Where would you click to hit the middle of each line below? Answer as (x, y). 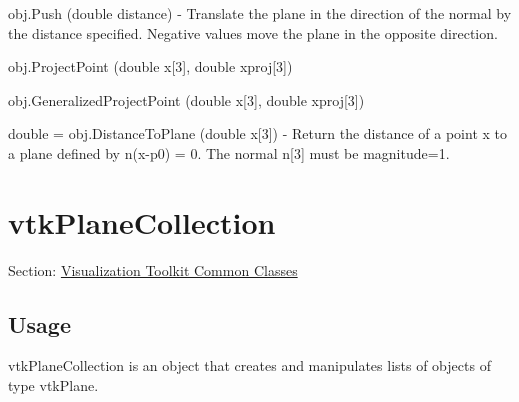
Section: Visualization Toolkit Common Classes (153, 269)
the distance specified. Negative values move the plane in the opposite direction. (253, 32)
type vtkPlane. (53, 385)
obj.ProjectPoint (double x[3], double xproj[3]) (150, 66)
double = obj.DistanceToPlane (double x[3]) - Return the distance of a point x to (258, 133)
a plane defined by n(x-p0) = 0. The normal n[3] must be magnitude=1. (229, 152)
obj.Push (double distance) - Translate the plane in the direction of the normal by (260, 13)
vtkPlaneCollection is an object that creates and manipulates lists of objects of (249, 365)
